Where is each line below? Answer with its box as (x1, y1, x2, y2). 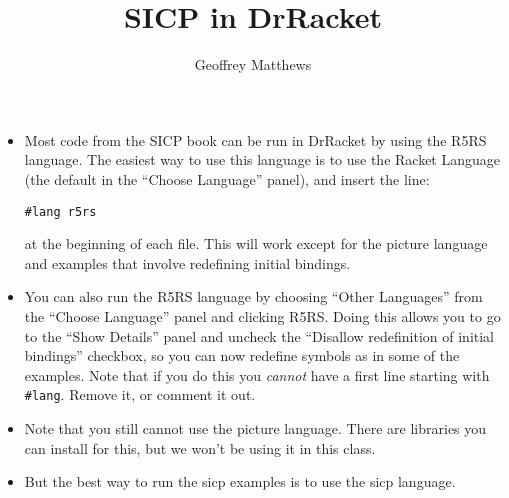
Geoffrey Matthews (194, 54, 312, 75)
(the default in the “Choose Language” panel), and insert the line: (24, 168, 430, 189)
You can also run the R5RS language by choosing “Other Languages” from (24, 286, 483, 307)
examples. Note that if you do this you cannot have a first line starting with (24, 364, 490, 385)
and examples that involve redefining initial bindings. (24, 252, 351, 273)
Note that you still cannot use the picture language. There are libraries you (24, 417, 487, 438)
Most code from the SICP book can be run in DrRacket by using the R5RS (24, 129, 487, 150)
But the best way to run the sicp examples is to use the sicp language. (24, 471, 456, 492)
